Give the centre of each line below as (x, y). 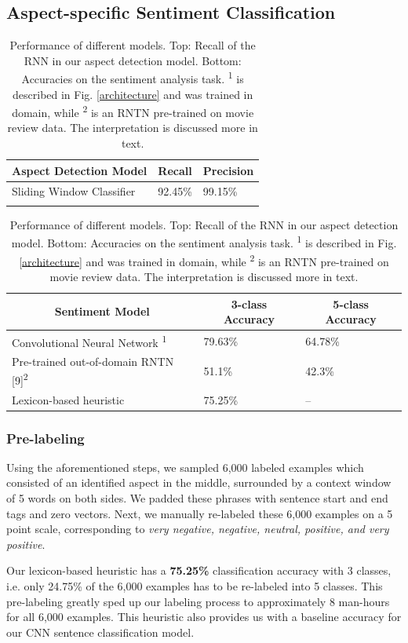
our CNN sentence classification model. (100, 632)
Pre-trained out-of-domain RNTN (93, 362)
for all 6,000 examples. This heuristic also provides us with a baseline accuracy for (204, 617)
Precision (228, 170)
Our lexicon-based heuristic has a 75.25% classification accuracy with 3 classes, (199, 570)
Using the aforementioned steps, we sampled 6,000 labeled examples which (185, 467)
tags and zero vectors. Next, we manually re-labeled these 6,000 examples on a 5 (200, 513)
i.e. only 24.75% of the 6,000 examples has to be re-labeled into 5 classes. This (195, 586)
